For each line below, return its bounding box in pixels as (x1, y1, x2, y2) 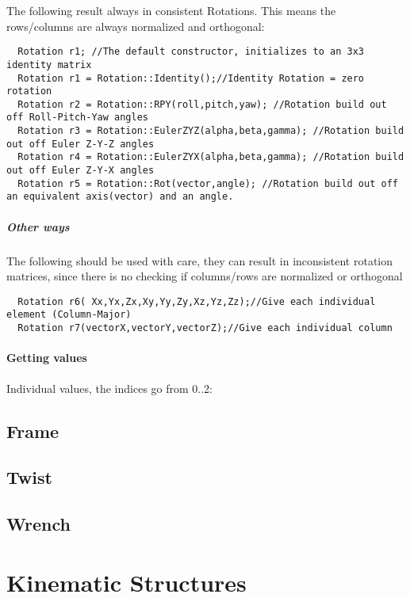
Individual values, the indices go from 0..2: (6, 379, 213, 396)
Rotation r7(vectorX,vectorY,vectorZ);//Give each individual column (17, 322, 393, 334)
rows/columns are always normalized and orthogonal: (6, 17, 265, 34)
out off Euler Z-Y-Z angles (6, 138, 155, 150)
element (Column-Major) (6, 309, 132, 321)
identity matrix (6, 59, 92, 70)
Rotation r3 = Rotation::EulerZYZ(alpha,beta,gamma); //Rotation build (17, 125, 404, 137)
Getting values (6, 349, 87, 366)
